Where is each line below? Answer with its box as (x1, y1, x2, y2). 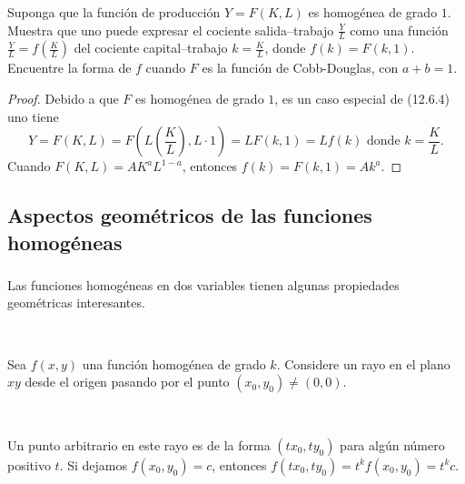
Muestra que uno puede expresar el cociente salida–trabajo (7, 20, 334, 39)
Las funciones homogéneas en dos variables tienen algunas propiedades (7, 275, 400, 294)
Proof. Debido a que (7, 88, 119, 107)
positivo (7, 455, 51, 474)
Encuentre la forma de (7, 58, 132, 77)
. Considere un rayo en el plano (276, 354, 450, 373)
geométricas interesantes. (7, 293, 145, 312)
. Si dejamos (59, 455, 128, 474)
